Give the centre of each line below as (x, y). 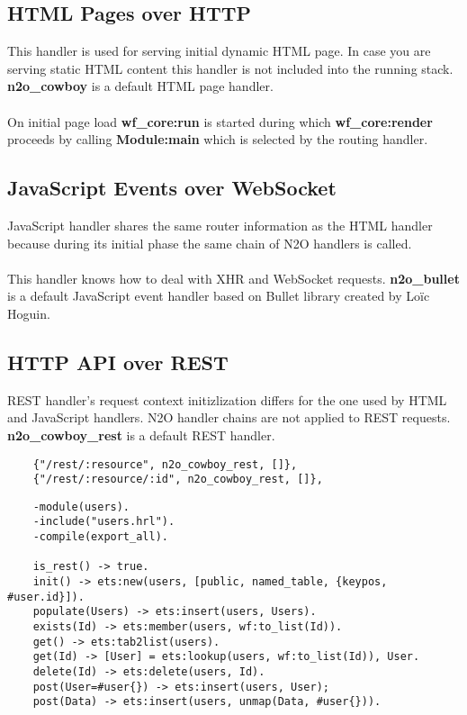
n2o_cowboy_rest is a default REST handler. (141, 434)
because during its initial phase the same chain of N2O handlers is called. (210, 243)
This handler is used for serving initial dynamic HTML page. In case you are (219, 51)
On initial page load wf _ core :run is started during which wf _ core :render (220, 121)
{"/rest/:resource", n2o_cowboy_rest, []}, (165, 464)
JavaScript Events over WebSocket (172, 188)
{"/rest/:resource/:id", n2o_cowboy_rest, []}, (178, 480)
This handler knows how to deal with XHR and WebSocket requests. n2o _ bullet (233, 278)
